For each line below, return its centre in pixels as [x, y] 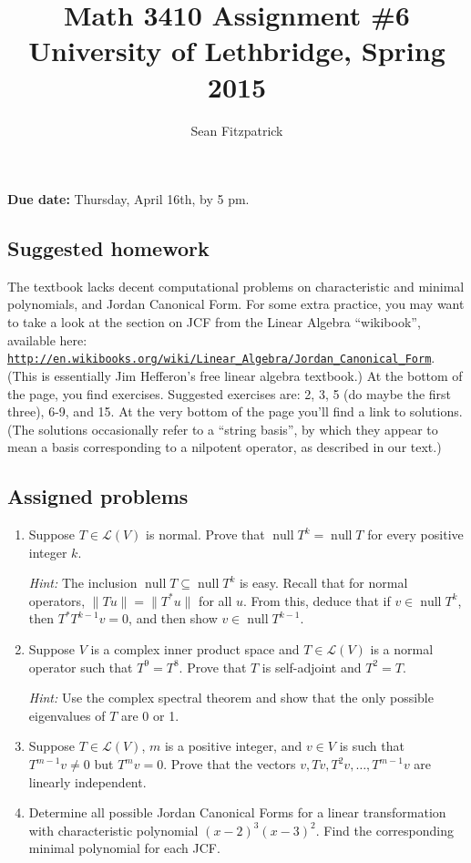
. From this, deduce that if [317, 600]
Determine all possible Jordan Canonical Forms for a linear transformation [237, 812]
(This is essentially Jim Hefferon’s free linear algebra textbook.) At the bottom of [235, 375]
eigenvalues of [67, 715]
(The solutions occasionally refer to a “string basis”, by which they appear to [223, 429]
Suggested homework [108, 248]
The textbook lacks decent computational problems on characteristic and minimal [236, 286]
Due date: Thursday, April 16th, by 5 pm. [128, 199]
